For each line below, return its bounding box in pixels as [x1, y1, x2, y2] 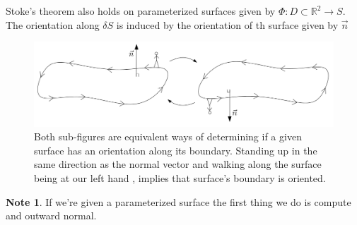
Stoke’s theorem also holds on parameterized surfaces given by [6, 4, 276, 18]
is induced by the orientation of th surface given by [116, 17, 339, 32]
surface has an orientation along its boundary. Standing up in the [34, 142, 317, 157]
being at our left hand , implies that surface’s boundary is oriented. [34, 171, 326, 186]
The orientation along [6, 17, 100, 32]
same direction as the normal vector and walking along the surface [34, 157, 322, 171]
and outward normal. [6, 208, 97, 223]
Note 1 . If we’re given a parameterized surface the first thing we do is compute [6, 194, 351, 209]
